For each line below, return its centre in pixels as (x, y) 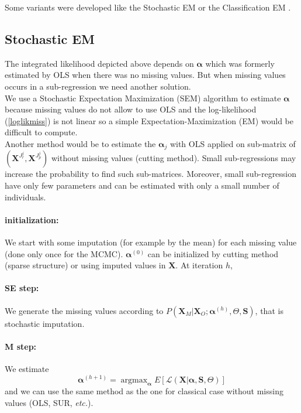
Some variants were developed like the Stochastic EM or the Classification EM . (148, 7)
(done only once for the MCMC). (64, 253)
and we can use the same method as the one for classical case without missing (144, 391)
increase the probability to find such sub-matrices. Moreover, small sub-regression (151, 174)
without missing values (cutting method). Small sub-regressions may (174, 158)
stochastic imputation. (45, 323)
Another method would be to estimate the (80, 143)
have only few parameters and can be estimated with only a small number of (142, 185)
